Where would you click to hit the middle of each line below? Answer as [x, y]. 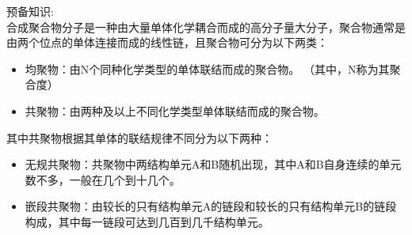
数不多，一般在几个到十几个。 [103, 179]
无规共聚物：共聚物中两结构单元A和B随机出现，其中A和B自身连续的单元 [213, 164]
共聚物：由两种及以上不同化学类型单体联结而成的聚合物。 [175, 110]
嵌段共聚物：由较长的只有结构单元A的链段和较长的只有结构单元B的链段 [211, 206]
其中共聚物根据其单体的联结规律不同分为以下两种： [139, 137]
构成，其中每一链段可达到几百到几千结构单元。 [147, 221]
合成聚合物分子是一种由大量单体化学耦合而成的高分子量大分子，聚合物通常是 [206, 27]
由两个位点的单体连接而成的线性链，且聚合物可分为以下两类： [167, 42]
